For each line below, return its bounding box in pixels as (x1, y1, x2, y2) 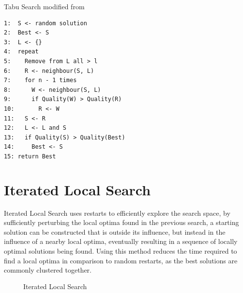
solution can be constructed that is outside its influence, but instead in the (4, 226, 226, 237)
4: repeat (4, 48, 39, 55)
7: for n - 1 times (4, 77, 77, 84)
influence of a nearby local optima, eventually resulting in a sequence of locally (4, 236, 238, 246)
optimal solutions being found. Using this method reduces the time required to (4, 246, 237, 256)
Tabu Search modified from (4, 1, 85, 11)
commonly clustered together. (4, 265, 91, 275)
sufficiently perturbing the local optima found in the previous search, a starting (4, 217, 239, 227)
